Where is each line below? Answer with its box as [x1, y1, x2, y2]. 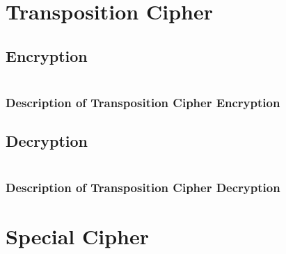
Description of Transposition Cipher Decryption [6, 178, 280, 196]
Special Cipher [6, 221, 149, 250]
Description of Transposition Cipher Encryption [6, 93, 280, 111]
